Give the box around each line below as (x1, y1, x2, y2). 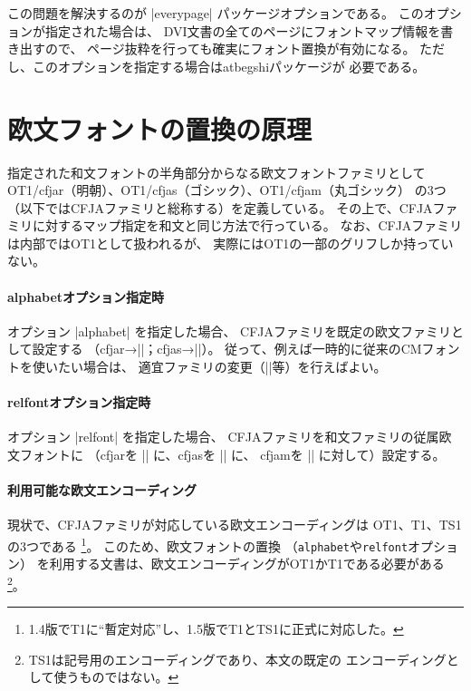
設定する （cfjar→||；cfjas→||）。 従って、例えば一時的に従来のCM (32, 339, 422, 358)
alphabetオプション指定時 (7, 287, 165, 306)
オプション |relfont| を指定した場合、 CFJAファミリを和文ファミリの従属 (7, 427, 439, 446)
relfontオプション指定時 (7, 393, 151, 412)
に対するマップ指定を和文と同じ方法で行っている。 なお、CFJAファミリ (32, 216, 463, 235)
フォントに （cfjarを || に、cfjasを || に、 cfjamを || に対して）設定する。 (19, 445, 446, 464)
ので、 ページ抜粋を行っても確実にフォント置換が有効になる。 (44, 39, 416, 58)
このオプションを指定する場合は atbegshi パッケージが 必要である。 (32, 56, 426, 75)
